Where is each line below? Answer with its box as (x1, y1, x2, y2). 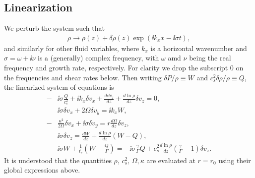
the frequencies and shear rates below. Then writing (4, 72, 162, 82)
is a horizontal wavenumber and (150, 43, 247, 53)
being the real (189, 53, 231, 63)
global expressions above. (4, 165, 80, 175)
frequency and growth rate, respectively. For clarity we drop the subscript (4, 62, 228, 73)
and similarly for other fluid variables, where (4, 43, 139, 53)
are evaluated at (146, 155, 195, 165)
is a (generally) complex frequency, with (37, 53, 159, 63)
